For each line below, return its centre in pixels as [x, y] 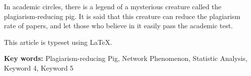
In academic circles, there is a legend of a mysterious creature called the [113, 6]
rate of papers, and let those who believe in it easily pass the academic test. [119, 26]
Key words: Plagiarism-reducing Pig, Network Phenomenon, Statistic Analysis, [126, 58]
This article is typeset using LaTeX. [58, 42]
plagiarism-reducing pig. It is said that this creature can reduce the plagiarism [122, 16]
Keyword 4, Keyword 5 [39, 67]
